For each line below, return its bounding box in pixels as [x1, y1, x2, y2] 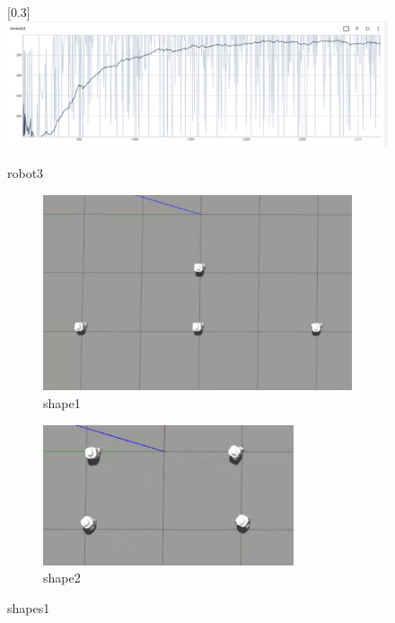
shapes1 [7, 598, 50, 617]
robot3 [7, 163, 44, 182]
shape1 [43, 393, 81, 412]
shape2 [43, 568, 81, 587]
